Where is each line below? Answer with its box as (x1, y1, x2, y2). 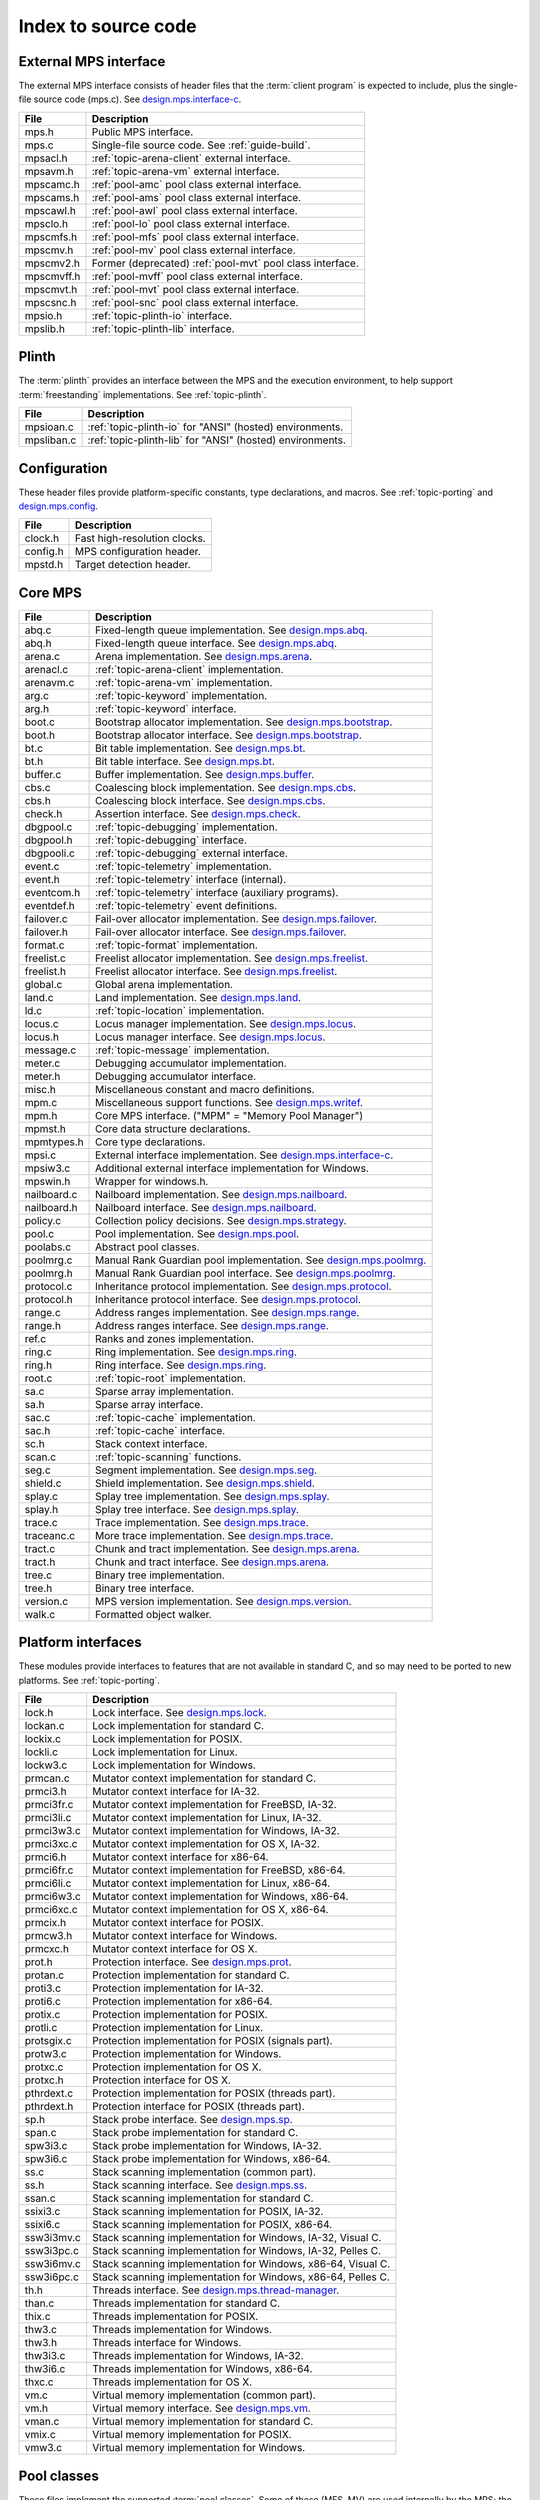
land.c (24, 990, 54, 1004)
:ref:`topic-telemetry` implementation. (95, 859, 272, 873)
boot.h (24, 728, 56, 742)
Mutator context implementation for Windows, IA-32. (91, 1824, 340, 1838)
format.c (24, 938, 65, 952)
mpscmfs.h (24, 230, 78, 244)
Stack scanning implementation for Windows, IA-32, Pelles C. (91, 2244, 382, 2258)
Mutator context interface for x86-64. (91, 1850, 269, 1864)
